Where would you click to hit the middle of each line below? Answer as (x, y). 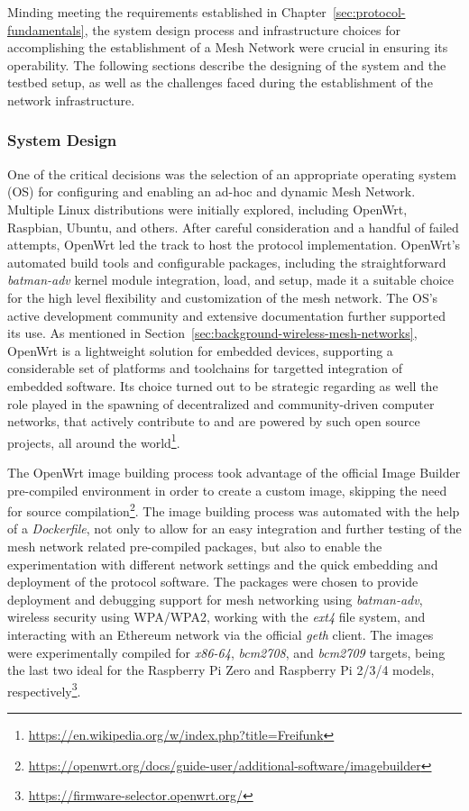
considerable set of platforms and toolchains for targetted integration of (205, 368)
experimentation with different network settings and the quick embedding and (223, 564)
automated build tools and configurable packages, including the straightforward (227, 262)
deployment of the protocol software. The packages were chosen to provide (213, 582)
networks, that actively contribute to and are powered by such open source (214, 421)
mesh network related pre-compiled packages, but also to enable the (195, 546)
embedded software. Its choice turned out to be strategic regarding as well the (223, 385)
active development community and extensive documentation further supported (227, 315)
